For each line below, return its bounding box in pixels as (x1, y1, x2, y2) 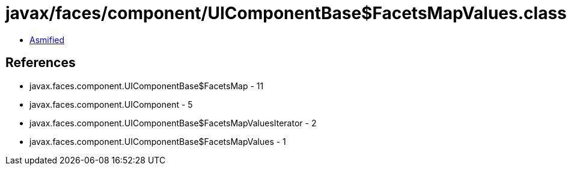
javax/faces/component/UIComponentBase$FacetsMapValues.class (5, 3, 567, 23)
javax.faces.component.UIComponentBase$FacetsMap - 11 (29, 80, 264, 91)
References (5, 55, 76, 71)
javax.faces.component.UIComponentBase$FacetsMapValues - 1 (29, 136, 286, 147)
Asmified (29, 34, 65, 45)
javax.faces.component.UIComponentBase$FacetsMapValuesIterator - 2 (29, 117, 317, 128)
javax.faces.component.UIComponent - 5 (29, 99, 193, 110)
